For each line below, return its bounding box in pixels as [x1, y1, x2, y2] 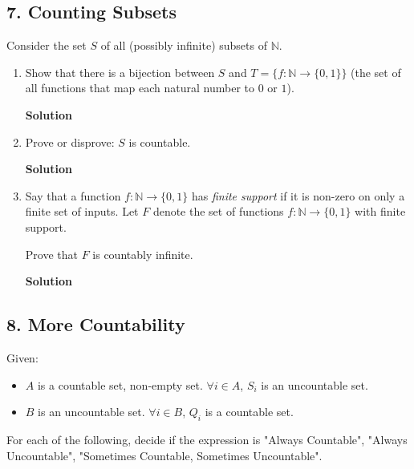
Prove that [25, 245, 78, 262]
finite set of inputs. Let [25, 203, 139, 220]
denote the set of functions [152, 203, 284, 220]
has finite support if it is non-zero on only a [191, 187, 405, 204]
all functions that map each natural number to [25, 79, 255, 96]
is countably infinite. [92, 245, 193, 262]
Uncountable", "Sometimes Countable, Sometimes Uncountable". [6, 447, 323, 463]
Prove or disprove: [25, 133, 115, 150]
